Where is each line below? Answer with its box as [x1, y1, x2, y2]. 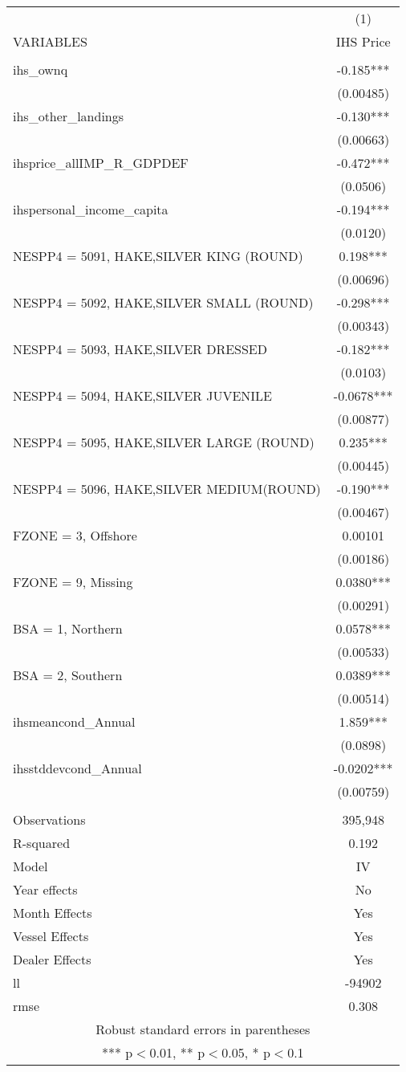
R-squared [13, 834, 71, 852]
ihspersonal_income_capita [13, 200, 168, 218]
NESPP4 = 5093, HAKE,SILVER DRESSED [13, 340, 267, 358]
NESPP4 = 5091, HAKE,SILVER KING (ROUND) [13, 247, 303, 265]
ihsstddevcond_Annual [13, 759, 142, 777]
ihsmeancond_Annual [13, 712, 136, 731]
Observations [13, 810, 86, 829]
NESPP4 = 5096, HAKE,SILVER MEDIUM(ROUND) [13, 479, 321, 498]
